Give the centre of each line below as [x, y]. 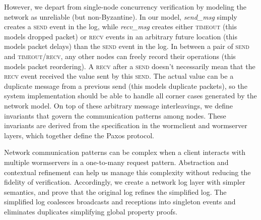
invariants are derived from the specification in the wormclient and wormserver [126, 125]
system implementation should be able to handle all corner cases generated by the [130, 96]
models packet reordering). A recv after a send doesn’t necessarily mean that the [130, 66]
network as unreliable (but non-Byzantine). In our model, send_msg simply [121, 16]
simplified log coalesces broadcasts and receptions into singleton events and [120, 202]
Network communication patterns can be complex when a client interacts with [125, 152]
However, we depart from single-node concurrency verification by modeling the [125, 7]
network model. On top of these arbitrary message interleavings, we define [118, 105]
